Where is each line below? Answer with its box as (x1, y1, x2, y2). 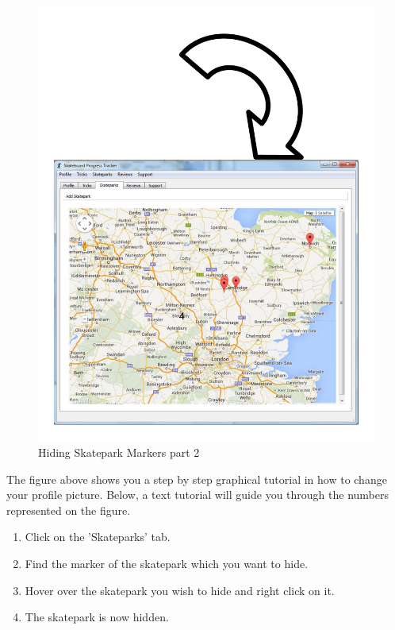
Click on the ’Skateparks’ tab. (25, 528, 171, 545)
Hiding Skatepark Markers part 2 (38, 444, 200, 461)
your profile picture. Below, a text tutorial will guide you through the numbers (6, 486, 389, 503)
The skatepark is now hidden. (25, 609, 169, 625)
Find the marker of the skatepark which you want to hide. (25, 555, 309, 572)
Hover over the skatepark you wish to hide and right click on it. (25, 582, 335, 598)
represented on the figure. (6, 501, 131, 518)
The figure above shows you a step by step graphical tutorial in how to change (6, 470, 387, 487)
